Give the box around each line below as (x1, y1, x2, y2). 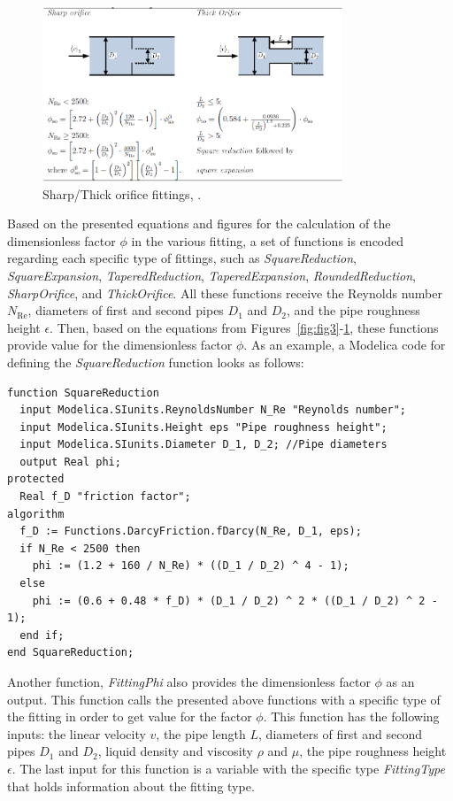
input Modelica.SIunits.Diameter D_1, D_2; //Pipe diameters (19, 438, 388, 451)
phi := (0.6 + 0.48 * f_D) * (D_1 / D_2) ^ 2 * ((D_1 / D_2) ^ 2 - (32, 594, 438, 607)
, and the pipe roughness (287, 301, 420, 320)
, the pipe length (156, 724, 246, 743)
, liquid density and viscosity (97, 742, 253, 760)
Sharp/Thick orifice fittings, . (42, 184, 202, 203)
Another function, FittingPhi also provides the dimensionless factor (7, 673, 371, 690)
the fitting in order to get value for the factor (7, 707, 252, 726)
